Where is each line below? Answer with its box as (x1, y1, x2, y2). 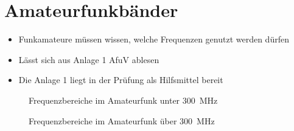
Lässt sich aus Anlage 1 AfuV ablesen (18, 53, 159, 65)
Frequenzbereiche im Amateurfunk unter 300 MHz (29, 93, 218, 106)
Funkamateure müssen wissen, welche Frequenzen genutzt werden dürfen (18, 33, 289, 45)
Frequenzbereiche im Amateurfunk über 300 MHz (29, 114, 215, 127)
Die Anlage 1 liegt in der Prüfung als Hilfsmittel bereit (18, 73, 223, 86)
